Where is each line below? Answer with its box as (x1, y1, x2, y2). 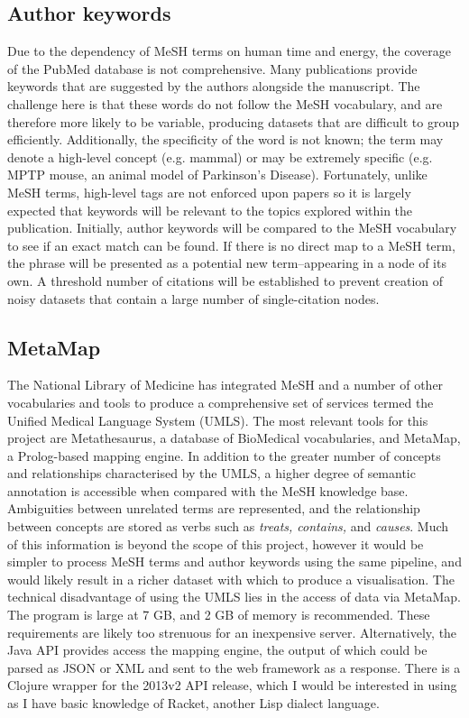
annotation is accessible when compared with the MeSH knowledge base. (7, 481, 409, 500)
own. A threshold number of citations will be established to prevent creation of (7, 271, 444, 290)
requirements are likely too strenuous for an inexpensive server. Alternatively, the (7, 622, 457, 641)
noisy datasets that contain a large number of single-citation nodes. (7, 289, 380, 308)
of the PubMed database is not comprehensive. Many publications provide (7, 59, 418, 78)
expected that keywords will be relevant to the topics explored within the (7, 200, 413, 219)
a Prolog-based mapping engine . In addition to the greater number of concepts (7, 446, 441, 465)
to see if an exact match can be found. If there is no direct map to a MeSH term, (7, 235, 455, 254)
